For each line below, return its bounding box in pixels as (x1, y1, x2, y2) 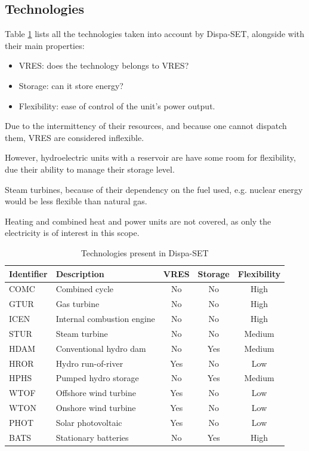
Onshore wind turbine (55, 401, 136, 414)
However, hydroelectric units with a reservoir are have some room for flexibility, (5, 151, 296, 164)
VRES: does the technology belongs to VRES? (18, 59, 189, 72)
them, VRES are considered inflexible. (5, 131, 144, 143)
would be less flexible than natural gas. (5, 195, 147, 207)
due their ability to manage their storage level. (5, 162, 175, 175)
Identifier (9, 267, 48, 280)
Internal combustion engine (55, 312, 155, 325)
